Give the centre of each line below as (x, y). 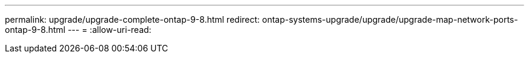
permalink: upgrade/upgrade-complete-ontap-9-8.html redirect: (133, 19)
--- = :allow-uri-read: (110, 30)
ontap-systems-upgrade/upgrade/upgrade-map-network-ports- (390, 19)
